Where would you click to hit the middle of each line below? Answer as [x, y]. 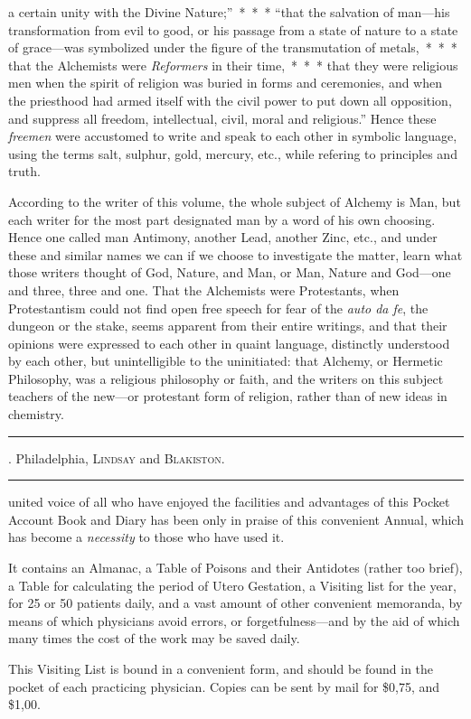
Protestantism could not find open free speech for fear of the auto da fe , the [218, 308]
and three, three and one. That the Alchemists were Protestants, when [204, 289]
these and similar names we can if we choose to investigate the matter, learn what [235, 254]
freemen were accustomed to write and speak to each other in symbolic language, [233, 136]
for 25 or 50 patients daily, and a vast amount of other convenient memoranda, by [235, 603]
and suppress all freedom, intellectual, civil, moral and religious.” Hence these [222, 118]
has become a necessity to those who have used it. [146, 537]
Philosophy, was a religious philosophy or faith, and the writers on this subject [226, 378]
